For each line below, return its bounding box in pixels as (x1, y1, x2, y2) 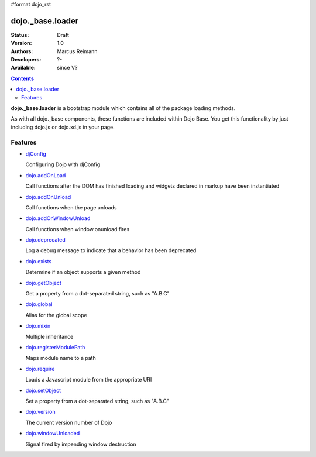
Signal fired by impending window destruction (25, 441, 137, 448)
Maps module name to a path (25, 355, 96, 362)
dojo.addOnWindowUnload (25, 215, 91, 222)
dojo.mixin (25, 322, 51, 329)
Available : (11, 64, 36, 71)
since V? (57, 64, 78, 71)
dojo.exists (25, 257, 52, 264)
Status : (11, 31, 29, 38)
